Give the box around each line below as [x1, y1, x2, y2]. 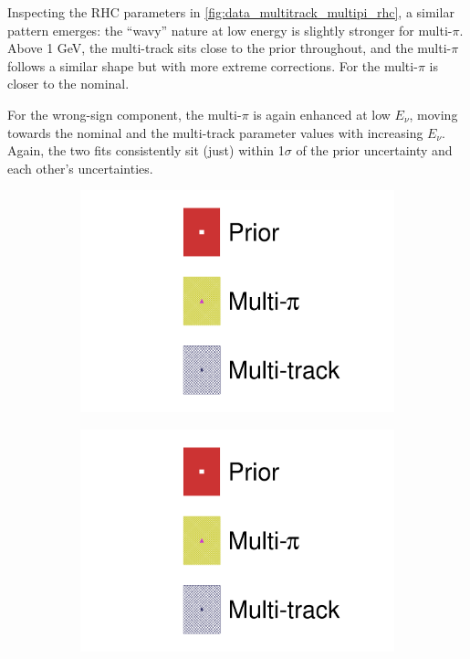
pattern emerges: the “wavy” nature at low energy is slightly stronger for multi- [7, 20, 453, 39]
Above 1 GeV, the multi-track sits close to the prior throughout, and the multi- [7, 38, 452, 58]
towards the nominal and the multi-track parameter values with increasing [7, 122, 423, 142]
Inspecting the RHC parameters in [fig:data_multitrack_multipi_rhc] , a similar [7, 3, 454, 21]
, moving [409, 104, 458, 123]
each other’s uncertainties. [7, 158, 153, 177]
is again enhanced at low [253, 104, 391, 123]
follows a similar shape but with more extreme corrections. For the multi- [7, 56, 418, 75]
